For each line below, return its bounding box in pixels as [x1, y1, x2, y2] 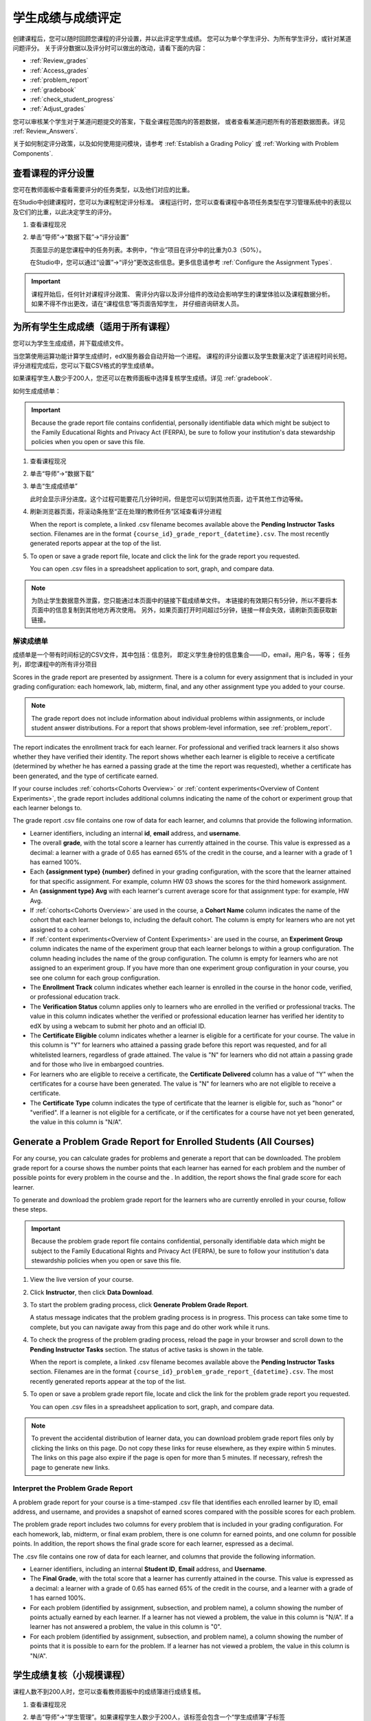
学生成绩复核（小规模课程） [12, 1669, 131, 1681]
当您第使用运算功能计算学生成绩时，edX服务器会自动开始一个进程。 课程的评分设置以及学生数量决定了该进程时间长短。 [12, 352, 351, 360]
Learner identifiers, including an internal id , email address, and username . [30, 829, 241, 837]
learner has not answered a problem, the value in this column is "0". [30, 1623, 222, 1631]
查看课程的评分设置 [12, 167, 94, 179]
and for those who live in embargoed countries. [30, 1060, 164, 1068]
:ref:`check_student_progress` [30, 95, 115, 103]
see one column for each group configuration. [30, 973, 161, 982]
